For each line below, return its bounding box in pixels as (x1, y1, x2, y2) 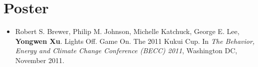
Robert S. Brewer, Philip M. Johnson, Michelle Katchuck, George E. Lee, (15, 26, 240, 36)
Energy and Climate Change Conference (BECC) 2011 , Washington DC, (15, 45, 238, 56)
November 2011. (15, 55, 64, 65)
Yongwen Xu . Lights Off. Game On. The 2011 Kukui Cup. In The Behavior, (15, 35, 255, 46)
